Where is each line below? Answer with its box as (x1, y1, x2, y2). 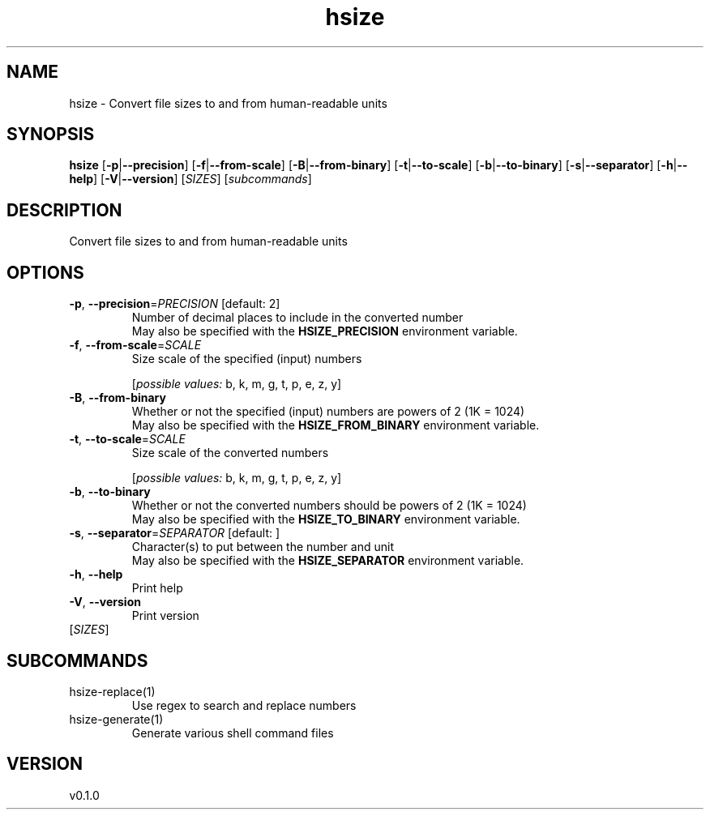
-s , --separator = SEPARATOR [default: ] (69, 526, 280, 540)
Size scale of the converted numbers (131, 446, 329, 460)
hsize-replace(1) (69, 684, 156, 699)
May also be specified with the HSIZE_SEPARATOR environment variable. (131, 553, 524, 568)
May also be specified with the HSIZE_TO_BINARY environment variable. (131, 512, 520, 527)
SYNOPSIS (6, 124, 95, 145)
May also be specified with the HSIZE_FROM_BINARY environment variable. (131, 418, 540, 433)
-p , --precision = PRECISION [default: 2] (69, 297, 280, 311)
